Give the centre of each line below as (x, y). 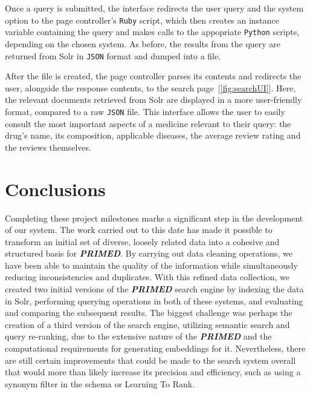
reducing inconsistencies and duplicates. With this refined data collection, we (147, 277)
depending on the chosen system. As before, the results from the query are (143, 43)
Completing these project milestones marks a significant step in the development (154, 218)
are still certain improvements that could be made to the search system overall (150, 360)
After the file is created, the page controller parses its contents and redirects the (153, 76)
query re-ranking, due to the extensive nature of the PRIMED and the (138, 336)
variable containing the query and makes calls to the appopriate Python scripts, (152, 32)
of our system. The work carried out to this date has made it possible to (139, 230)
